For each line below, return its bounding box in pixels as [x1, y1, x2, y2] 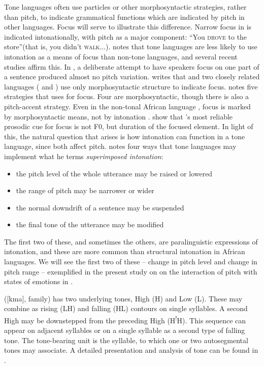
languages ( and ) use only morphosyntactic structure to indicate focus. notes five [4, 81, 258, 91]
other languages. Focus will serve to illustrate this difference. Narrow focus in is [4, 21, 252, 32]
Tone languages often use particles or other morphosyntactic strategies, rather [4, 2, 247, 12]
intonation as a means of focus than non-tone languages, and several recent [4, 51, 238, 62]
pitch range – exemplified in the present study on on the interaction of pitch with [4, 266, 257, 277]
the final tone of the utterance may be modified [16, 219, 164, 230]
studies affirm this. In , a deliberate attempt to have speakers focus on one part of [4, 61, 259, 72]
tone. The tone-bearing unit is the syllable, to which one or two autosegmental [4, 334, 248, 345]
